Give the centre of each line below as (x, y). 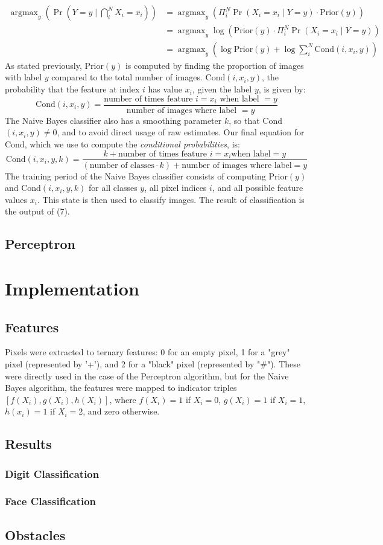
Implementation (72, 288)
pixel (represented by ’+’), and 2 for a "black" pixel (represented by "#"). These (153, 363)
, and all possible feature (258, 188)
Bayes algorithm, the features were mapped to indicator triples (121, 388)
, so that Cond (255, 120)
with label (24, 77)
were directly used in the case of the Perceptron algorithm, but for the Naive (147, 376)
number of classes (122, 165)
